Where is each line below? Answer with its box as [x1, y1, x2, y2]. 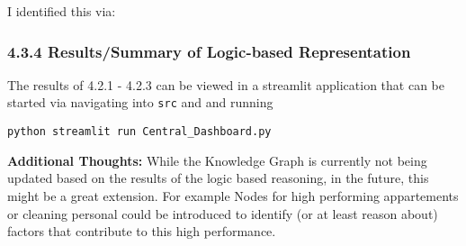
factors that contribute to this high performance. [7, 222, 276, 241]
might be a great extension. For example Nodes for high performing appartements [7, 186, 459, 205]
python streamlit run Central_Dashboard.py [7, 125, 272, 139]
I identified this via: [7, 2, 116, 20]
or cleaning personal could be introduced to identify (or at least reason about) [7, 204, 438, 223]
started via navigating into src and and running [7, 93, 273, 112]
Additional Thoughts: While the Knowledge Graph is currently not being [7, 150, 427, 169]
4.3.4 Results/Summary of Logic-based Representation [7, 40, 411, 62]
